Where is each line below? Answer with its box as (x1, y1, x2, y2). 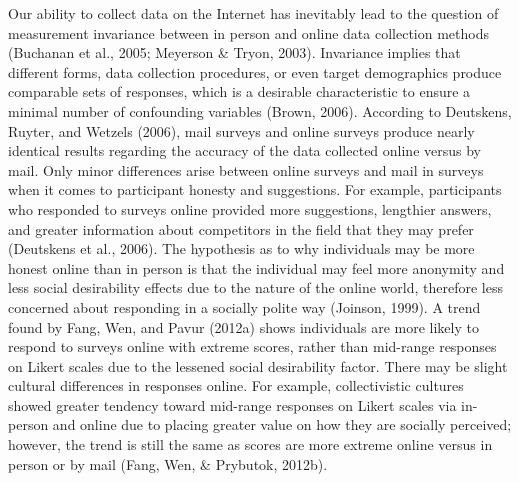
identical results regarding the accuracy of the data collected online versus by (8, 140, 481, 161)
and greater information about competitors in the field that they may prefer (8, 218, 474, 239)
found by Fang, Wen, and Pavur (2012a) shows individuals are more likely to (8, 316, 479, 337)
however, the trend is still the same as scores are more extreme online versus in (8, 434, 493, 455)
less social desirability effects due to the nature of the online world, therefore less (8, 277, 503, 298)
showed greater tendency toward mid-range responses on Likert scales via (8, 394, 457, 415)
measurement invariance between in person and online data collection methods (8, 22, 489, 43)
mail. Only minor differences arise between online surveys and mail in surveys (8, 159, 484, 180)
